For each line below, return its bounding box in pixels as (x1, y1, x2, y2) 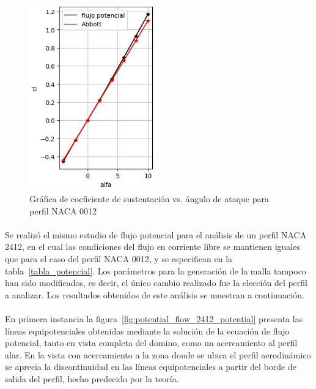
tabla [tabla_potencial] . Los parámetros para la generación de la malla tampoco (5, 264, 306, 277)
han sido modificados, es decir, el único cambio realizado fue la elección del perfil (5, 276, 307, 289)
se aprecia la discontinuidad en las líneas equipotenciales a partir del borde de (5, 360, 296, 373)
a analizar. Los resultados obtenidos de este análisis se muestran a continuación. (5, 288, 304, 301)
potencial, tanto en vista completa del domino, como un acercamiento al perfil (5, 336, 298, 349)
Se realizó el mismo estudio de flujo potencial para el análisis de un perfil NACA (5, 228, 307, 241)
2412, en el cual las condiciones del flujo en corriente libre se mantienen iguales (5, 240, 300, 253)
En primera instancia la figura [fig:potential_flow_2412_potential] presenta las (5, 312, 303, 325)
